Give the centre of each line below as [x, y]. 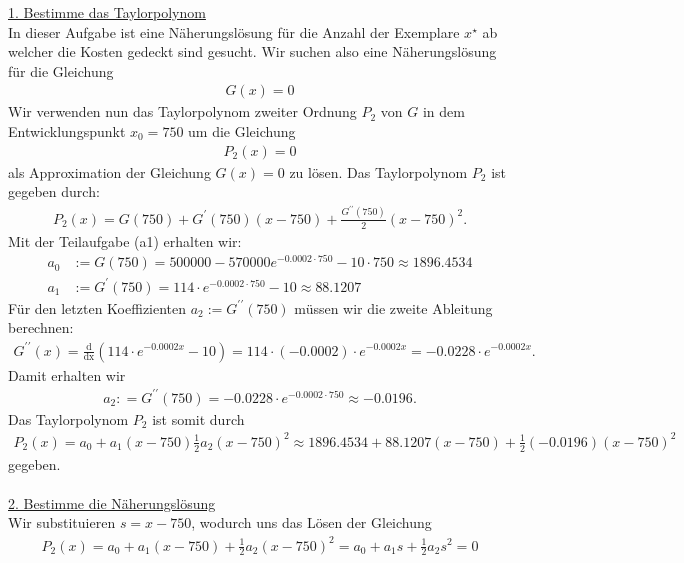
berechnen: [41, 327]
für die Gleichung [61, 70]
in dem [443, 111]
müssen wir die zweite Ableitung [393, 307]
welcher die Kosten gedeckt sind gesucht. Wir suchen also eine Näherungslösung [252, 51]
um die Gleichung [242, 131]
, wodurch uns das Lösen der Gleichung [311, 522]
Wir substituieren [62, 522]
